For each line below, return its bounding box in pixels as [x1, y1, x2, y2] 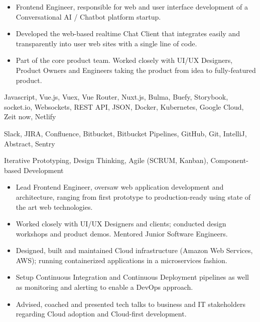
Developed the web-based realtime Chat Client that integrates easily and [16, 28, 240, 39]
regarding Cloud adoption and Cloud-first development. [16, 308, 187, 319]
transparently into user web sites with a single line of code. [16, 38, 197, 48]
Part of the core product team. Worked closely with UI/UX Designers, [16, 55, 233, 65]
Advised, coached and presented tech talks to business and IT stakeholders [16, 298, 246, 309]
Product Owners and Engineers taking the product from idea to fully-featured [16, 64, 256, 75]
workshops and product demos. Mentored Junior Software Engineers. [16, 228, 228, 238]
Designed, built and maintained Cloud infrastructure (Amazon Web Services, [16, 245, 253, 256]
